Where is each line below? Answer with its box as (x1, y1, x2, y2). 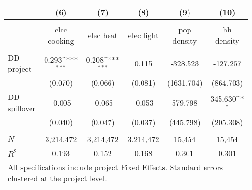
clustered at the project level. (8, 173, 107, 184)
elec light (128, 29, 159, 41)
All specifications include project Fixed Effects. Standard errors (8, 161, 223, 173)
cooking (48, 35, 74, 46)
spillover (8, 102, 36, 113)
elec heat (88, 29, 118, 41)
